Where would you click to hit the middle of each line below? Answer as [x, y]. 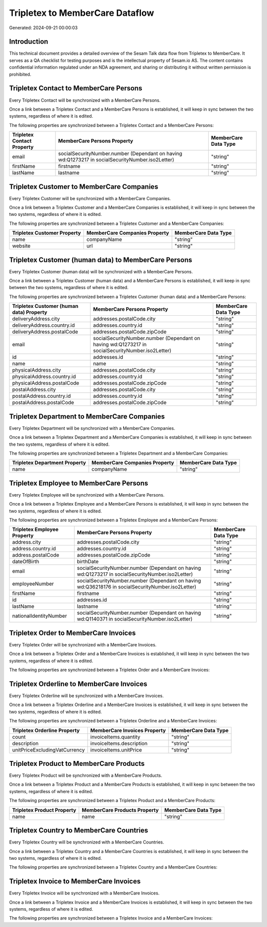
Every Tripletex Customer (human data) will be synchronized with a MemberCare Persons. [101, 271]
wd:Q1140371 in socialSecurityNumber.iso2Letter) [135, 619]
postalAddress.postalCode [43, 403]
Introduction [29, 42]
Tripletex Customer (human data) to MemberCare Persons [101, 260]
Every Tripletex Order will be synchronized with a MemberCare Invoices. [83, 644]
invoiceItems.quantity [115, 737]
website [21, 246]
